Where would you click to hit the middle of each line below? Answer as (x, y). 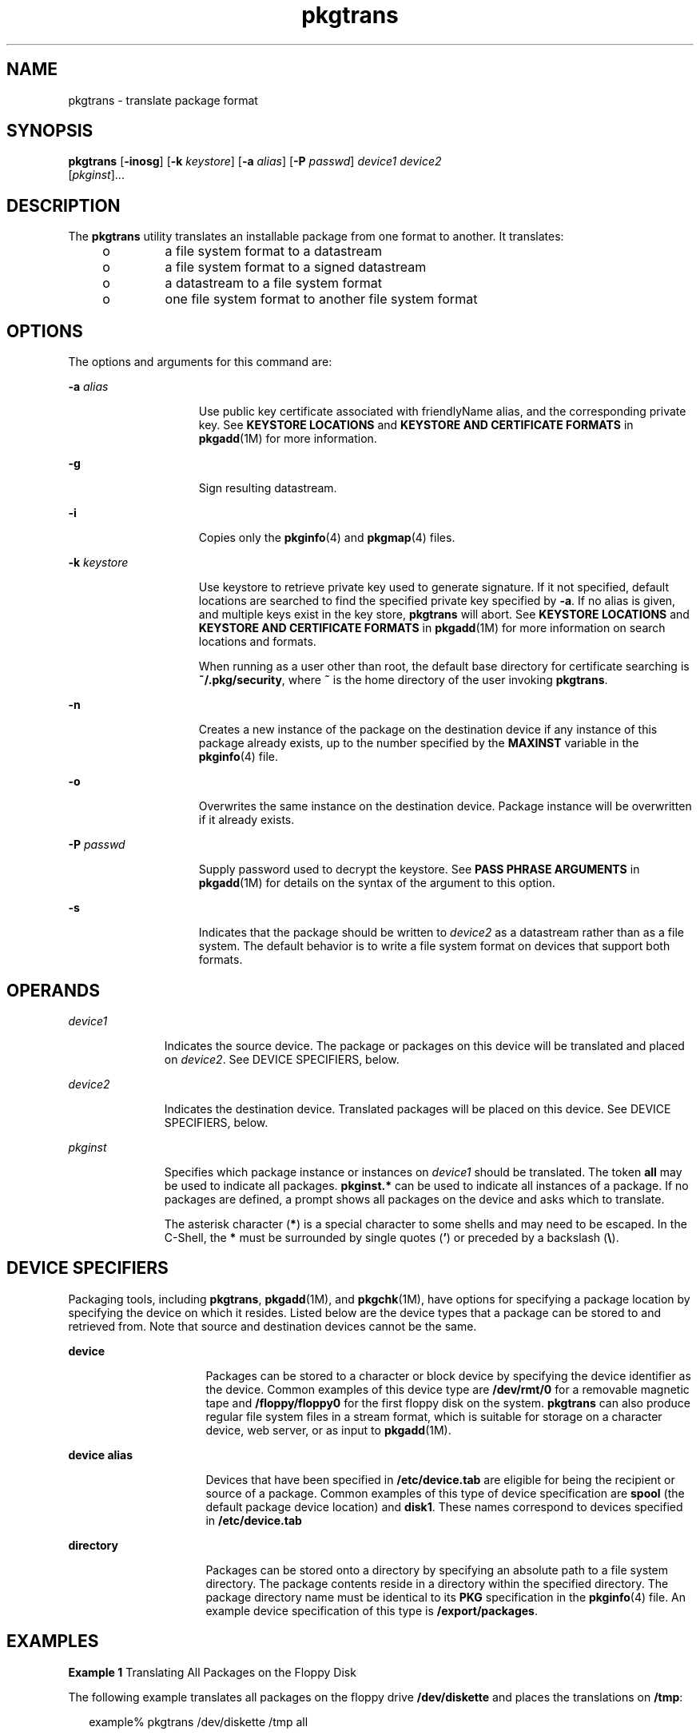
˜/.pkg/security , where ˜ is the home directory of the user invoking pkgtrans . (403, 680)
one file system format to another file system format (321, 299)
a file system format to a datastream (274, 251)
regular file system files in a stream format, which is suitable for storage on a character (434, 1416)
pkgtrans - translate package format (163, 100)
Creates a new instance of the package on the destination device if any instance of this (428, 730)
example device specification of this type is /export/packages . (372, 1610)
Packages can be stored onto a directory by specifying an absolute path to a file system (437, 1570)
